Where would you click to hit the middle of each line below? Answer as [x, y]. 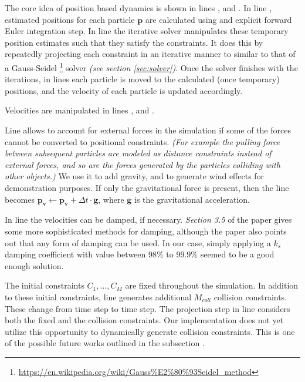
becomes [20, 199]
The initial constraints [45, 285]
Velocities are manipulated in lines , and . [79, 110]
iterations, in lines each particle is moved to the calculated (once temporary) [142, 79]
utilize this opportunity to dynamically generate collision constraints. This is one [150, 331]
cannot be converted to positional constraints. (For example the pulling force [143, 141]
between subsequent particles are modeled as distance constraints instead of [138, 153]
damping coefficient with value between [75, 254]
